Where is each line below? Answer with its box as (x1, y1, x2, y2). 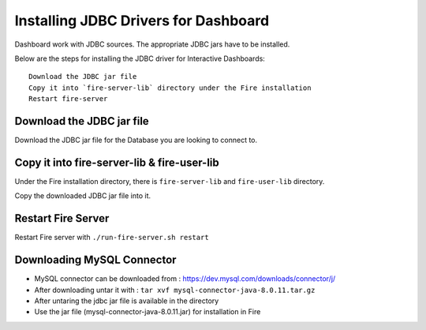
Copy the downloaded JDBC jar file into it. (14, 191, 151, 201)
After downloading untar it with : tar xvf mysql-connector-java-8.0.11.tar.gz (34, 285, 316, 294)
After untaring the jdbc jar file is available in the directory (34, 296, 219, 306)
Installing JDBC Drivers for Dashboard (14, 12, 270, 29)
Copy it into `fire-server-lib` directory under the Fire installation (28, 83, 312, 92)
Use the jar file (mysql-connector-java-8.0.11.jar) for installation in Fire (34, 307, 261, 317)
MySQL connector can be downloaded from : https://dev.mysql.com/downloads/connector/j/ (34, 274, 336, 283)
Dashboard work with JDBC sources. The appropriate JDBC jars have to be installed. (14, 39, 290, 49)
